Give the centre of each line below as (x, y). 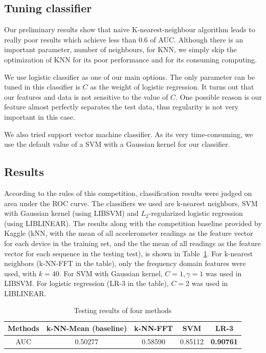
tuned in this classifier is (42, 87)
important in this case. (40, 116)
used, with (20, 273)
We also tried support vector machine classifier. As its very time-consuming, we (129, 134)
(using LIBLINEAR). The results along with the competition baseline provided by (133, 223)
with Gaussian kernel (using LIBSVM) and (71, 213)
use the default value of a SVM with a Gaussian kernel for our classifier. (117, 144)
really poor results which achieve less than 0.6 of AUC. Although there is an (124, 39)
